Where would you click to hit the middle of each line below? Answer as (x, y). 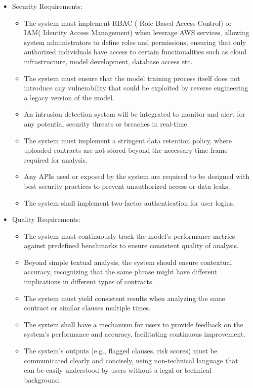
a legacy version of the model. (69, 97)
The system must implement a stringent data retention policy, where (128, 140)
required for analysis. (56, 159)
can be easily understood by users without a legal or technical (118, 370)
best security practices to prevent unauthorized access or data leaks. (127, 186)
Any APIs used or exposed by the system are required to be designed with (137, 176)
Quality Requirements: (46, 219)
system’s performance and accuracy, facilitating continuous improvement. (135, 334)
